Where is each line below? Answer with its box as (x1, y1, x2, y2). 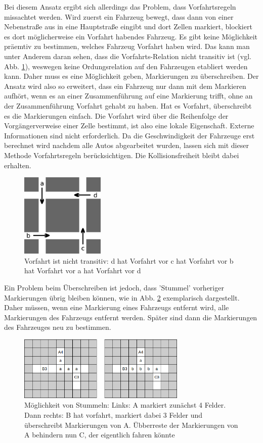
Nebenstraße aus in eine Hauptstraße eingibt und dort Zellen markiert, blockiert (4, 21, 252, 32)
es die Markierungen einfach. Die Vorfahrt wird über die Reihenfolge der (4, 110, 229, 121)
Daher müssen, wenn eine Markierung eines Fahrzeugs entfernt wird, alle (4, 302, 229, 313)
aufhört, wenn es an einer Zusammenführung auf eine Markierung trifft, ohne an (4, 90, 253, 101)
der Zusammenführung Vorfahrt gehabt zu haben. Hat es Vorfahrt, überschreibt (4, 100, 252, 111)
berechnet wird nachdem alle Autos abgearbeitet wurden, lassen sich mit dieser (4, 140, 249, 151)
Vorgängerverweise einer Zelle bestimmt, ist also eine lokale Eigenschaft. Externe (4, 120, 254, 131)
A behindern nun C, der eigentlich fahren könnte (24, 429, 175, 440)
